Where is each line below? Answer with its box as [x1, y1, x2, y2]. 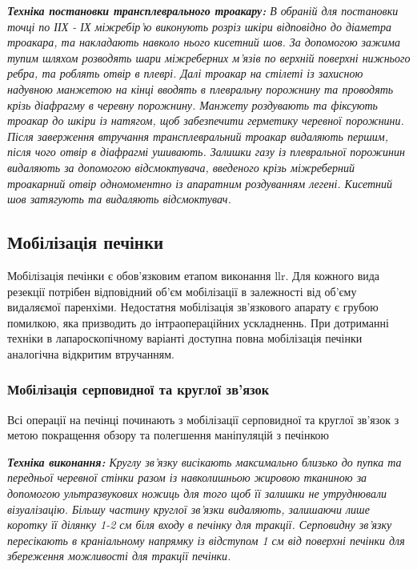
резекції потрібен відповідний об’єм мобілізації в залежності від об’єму [7, 282, 357, 299]
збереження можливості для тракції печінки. [7, 547, 231, 564]
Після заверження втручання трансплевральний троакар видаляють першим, [7, 127, 388, 144]
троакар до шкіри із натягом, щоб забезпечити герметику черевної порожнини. [7, 112, 404, 129]
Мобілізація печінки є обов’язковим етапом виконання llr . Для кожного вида [7, 266, 380, 283]
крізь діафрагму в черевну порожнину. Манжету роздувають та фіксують [7, 96, 378, 113]
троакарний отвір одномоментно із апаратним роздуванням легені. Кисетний [7, 174, 393, 191]
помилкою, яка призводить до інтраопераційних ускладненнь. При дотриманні [7, 314, 389, 331]
